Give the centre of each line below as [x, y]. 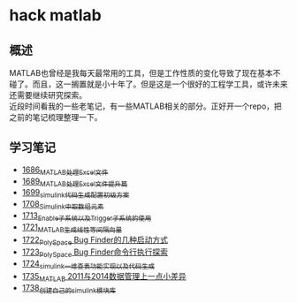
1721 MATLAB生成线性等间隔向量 [72, 228]
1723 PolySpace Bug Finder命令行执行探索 [95, 253]
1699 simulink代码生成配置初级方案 [76, 193]
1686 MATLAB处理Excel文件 [65, 170]
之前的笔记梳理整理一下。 [56, 117]
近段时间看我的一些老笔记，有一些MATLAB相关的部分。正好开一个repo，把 [146, 106]
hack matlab [55, 15]
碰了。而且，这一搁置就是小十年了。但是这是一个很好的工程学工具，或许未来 [148, 84]
